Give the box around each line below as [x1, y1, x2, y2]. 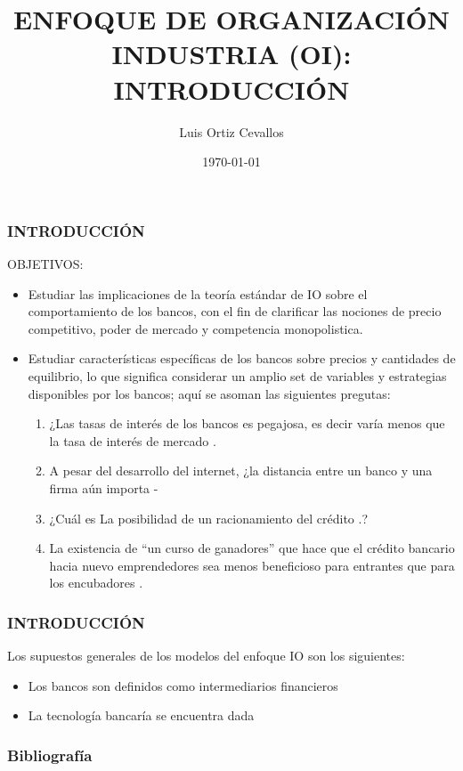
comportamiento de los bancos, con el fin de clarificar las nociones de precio [28, 302, 442, 321]
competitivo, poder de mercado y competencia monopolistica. [28, 319, 363, 337]
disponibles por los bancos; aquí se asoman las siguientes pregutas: [28, 384, 391, 402]
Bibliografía [7, 743, 93, 766]
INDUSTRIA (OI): [111, 36, 352, 72]
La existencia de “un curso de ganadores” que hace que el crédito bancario [49, 539, 455, 557]
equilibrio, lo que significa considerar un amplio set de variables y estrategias [28, 366, 447, 385]
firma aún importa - [49, 478, 158, 497]
